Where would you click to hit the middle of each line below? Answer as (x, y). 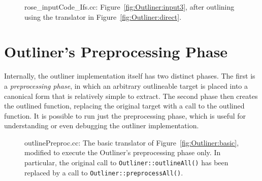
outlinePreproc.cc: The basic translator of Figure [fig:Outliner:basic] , (132, 142)
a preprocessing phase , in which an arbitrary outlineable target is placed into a (126, 85)
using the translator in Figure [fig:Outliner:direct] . (103, 16)
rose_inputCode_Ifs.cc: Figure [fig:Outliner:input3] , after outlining (129, 7)
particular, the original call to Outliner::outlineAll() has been (126, 162)
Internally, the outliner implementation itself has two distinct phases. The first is (130, 76)
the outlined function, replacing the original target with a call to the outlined (124, 106)
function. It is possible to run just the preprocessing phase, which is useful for (125, 115)
